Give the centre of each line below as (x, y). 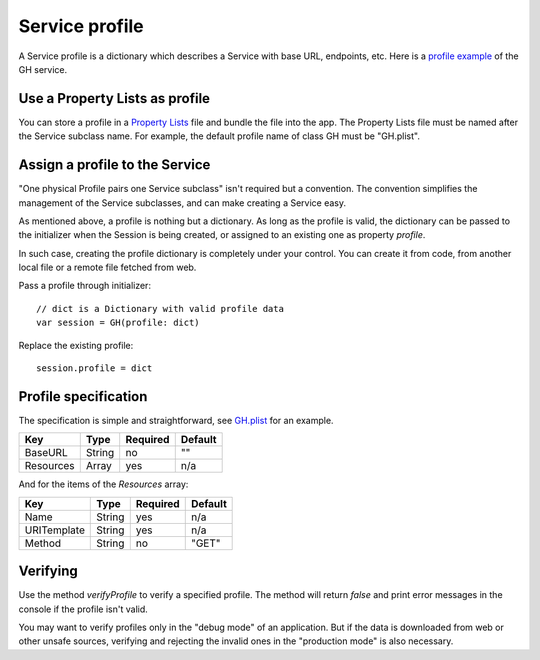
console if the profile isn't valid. (83, 609)
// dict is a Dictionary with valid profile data (160, 308)
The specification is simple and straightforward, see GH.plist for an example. (176, 420)
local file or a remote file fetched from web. (107, 267)
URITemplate (54, 530)
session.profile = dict (94, 368)
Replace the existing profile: (76, 345)
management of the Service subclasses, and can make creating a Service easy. (182, 202)
